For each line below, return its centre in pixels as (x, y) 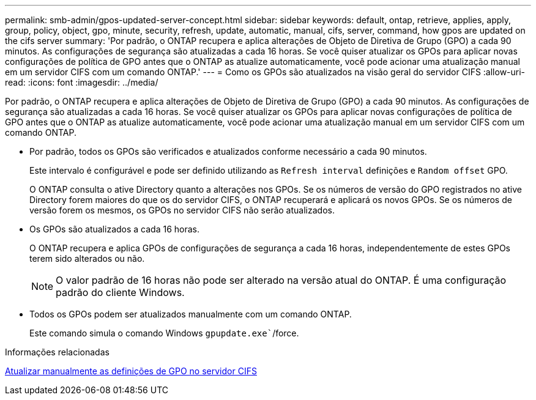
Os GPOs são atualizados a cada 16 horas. (114, 229)
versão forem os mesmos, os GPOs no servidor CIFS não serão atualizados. (182, 210)
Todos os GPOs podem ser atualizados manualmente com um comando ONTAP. (191, 314)
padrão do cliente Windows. (120, 292)
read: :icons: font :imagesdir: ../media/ (82, 82)
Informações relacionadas (57, 352)
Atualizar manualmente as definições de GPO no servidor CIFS (131, 371)
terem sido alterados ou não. (87, 258)
